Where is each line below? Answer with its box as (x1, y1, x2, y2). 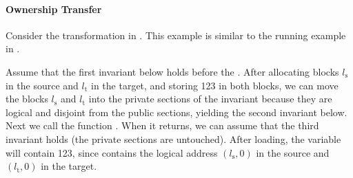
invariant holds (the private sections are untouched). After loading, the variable (6, 131, 341, 146)
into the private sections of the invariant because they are (88, 91, 332, 106)
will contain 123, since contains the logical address (6, 145, 218, 159)
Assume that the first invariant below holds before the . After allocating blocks (6, 64, 339, 78)
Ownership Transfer (6, 1, 102, 16)
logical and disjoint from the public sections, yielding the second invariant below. (6, 104, 347, 119)
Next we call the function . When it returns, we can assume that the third (6, 118, 319, 133)
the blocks (6, 91, 48, 106)
